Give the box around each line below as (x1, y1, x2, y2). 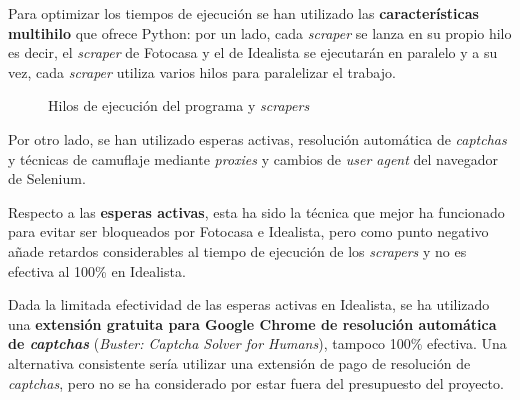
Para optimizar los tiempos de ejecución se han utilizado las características (8, 3, 479, 23)
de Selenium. (8, 168, 86, 189)
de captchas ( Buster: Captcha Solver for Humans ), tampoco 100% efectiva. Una (8, 333, 507, 354)
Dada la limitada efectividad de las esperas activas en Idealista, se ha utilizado (8, 294, 490, 315)
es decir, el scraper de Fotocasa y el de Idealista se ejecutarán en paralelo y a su (8, 42, 498, 63)
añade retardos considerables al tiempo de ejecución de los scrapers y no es (8, 240, 467, 261)
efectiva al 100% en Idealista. (8, 260, 186, 281)
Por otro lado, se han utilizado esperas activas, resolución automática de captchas (8, 128, 507, 149)
